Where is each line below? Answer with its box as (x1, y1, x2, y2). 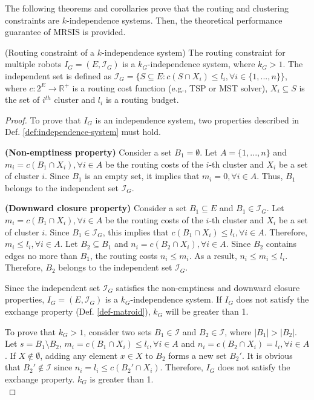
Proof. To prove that (5, 113, 81, 126)
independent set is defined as (5, 69, 112, 82)
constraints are (5, 13, 60, 26)
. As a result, (189, 249, 237, 261)
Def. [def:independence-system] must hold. (5, 125, 161, 138)
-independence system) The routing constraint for (102, 45, 286, 58)
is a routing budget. (105, 93, 179, 106)
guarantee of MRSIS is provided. (5, 25, 126, 38)
